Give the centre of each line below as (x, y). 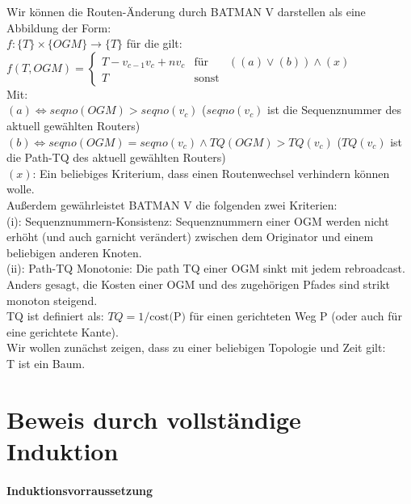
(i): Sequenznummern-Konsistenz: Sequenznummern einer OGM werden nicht (198, 220)
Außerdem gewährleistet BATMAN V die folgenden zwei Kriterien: (172, 204)
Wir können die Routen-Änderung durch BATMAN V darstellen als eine (186, 11)
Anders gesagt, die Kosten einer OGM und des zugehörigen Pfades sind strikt (199, 284)
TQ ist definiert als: (55, 316)
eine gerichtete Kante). (63, 331)
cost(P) (168, 318)
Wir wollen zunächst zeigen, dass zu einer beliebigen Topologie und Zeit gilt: (196, 347)
